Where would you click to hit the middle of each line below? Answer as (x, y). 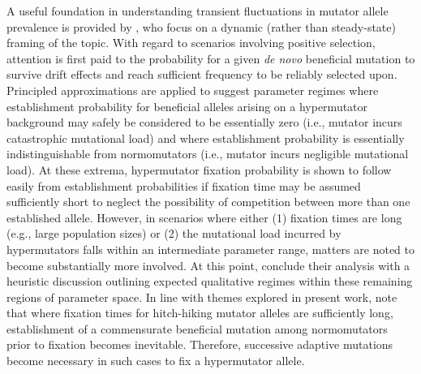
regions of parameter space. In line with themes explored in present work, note (202, 297)
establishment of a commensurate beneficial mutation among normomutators (197, 328)
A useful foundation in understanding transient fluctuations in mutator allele (198, 11)
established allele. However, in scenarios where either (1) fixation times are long (204, 217)
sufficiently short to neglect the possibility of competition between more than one (208, 202)
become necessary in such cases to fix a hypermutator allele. (156, 361)
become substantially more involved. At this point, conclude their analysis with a (208, 265)
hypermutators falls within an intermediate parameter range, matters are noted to (210, 249)
